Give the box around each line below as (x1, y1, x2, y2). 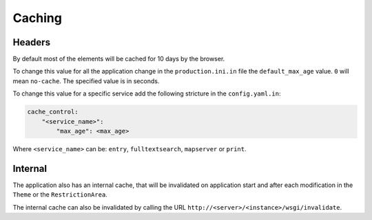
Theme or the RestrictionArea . (12, 190, 108, 199)
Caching (12, 10, 62, 25)
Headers (12, 36, 51, 48)
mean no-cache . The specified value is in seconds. (12, 76, 160, 85)
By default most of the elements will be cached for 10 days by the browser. (12, 55, 225, 63)
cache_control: (27, 108, 79, 116)
